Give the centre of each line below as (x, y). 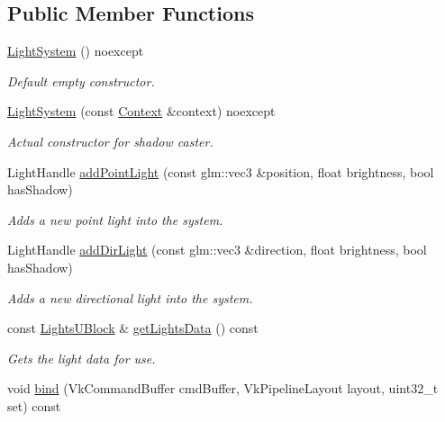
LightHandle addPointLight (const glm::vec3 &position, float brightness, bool (221, 171)
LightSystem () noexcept (76, 51)
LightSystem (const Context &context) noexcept (141, 111)
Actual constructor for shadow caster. (110, 141)
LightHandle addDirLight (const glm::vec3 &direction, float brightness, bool (217, 250)
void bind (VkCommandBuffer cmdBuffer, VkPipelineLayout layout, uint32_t (223, 388)
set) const (34, 405)
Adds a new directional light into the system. (130, 297)
